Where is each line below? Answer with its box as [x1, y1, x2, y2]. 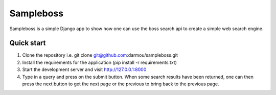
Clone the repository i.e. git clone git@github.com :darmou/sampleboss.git [22, 52, 178, 58]
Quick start [9, 39, 46, 47]
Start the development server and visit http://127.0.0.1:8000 [22, 66, 147, 73]
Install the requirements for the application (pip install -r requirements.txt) [22, 59, 177, 65]
